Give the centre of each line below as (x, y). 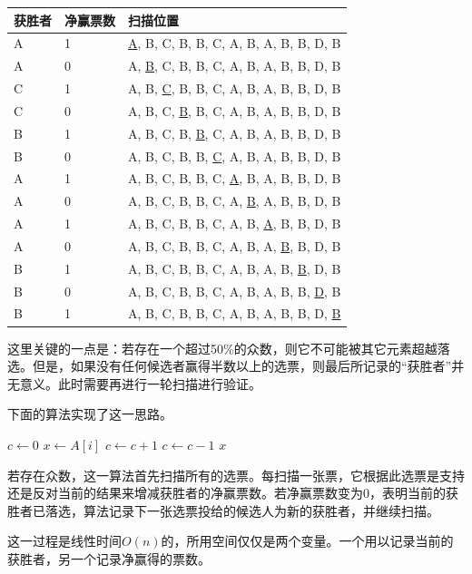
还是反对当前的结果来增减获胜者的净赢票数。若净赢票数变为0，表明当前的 (226, 493)
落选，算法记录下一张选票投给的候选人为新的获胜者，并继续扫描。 (242, 510)
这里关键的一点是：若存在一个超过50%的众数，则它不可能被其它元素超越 (222, 348)
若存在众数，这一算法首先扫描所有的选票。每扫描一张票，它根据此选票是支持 (236, 475)
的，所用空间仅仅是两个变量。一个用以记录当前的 (307, 541)
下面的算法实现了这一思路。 (90, 414)
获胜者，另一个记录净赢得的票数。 (109, 558)
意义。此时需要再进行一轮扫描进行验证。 (140, 383)
